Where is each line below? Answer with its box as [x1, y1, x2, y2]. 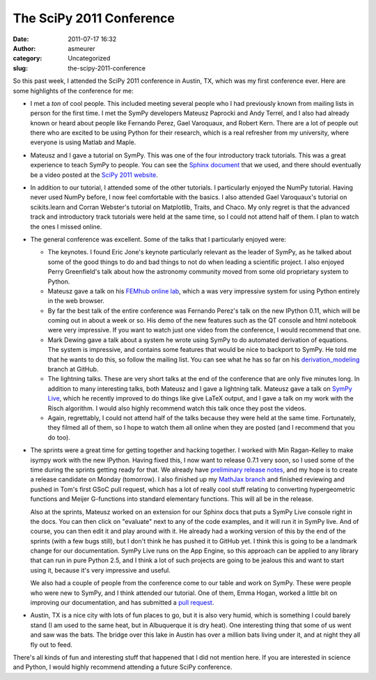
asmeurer [68, 44, 95, 52]
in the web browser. [47, 297, 104, 305]
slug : [13, 63, 28, 72]
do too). [47, 433, 71, 442]
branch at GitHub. [47, 365, 99, 373]
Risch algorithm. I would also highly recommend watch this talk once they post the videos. [47, 404, 306, 412]
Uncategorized [68, 54, 111, 63]
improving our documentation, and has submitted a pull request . [30, 598, 214, 607]
